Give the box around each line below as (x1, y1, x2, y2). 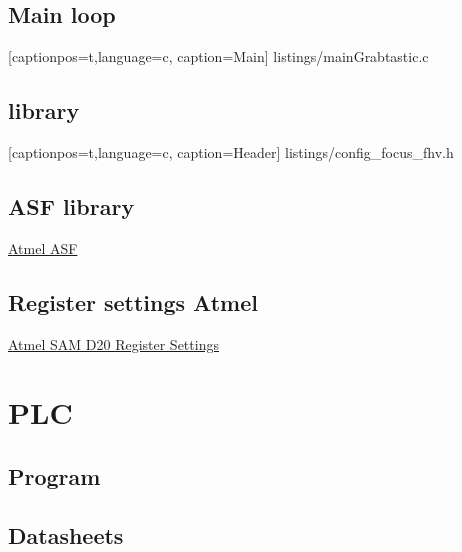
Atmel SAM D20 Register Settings (8, 333, 219, 354)
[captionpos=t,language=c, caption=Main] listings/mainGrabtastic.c (8, 46, 429, 67)
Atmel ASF (8, 237, 78, 258)
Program (8, 460, 101, 491)
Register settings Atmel (8, 286, 258, 317)
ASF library (8, 190, 135, 221)
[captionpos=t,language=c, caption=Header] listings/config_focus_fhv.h (8, 142, 454, 162)
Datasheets (8, 519, 124, 550)
